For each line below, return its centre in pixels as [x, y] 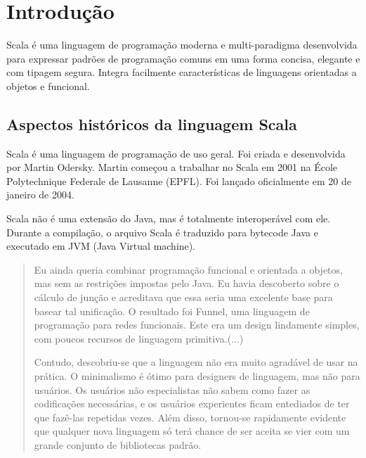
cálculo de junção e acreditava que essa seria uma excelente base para [183, 297]
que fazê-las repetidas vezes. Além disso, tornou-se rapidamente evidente [190, 417]
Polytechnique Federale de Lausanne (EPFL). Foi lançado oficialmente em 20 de [179, 180]
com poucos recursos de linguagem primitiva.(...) [139, 338]
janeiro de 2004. [40, 195]
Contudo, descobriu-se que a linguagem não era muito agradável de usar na [196, 362]
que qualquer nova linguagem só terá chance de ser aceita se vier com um [192, 431]
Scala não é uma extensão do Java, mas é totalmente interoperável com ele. [169, 218]
